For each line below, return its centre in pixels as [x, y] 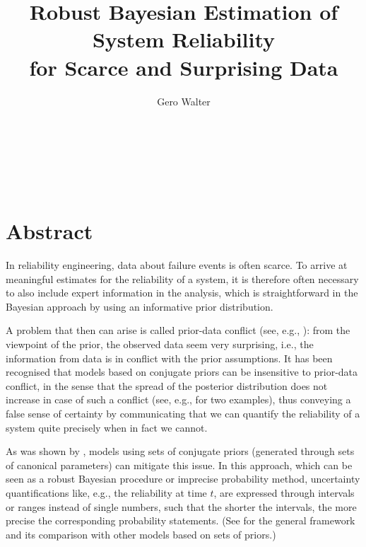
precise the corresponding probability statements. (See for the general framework [181, 520]
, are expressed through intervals [284, 492]
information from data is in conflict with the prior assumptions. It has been [169, 358]
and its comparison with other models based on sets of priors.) [141, 534]
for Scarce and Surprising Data [184, 67]
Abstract [49, 231]
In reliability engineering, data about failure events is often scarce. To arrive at [177, 265]
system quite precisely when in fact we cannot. [107, 427]
